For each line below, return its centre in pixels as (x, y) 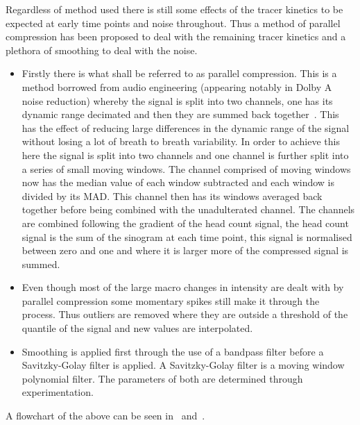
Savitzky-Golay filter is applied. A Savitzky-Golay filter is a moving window (183, 365)
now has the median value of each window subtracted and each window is (178, 182)
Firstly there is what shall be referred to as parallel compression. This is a (179, 73)
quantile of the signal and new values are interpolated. (137, 328)
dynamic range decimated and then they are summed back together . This (180, 114)
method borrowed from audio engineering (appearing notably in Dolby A (177, 86)
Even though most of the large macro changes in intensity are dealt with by (183, 287)
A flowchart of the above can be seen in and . (105, 416)
